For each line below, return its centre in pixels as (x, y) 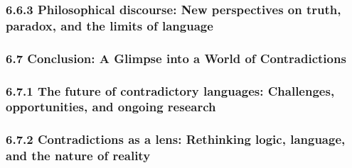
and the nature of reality (78, 156)
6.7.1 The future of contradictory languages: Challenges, (170, 90)
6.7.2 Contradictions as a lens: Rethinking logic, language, (176, 139)
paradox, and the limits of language (110, 25)
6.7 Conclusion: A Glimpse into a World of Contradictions (176, 58)
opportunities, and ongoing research (111, 107)
